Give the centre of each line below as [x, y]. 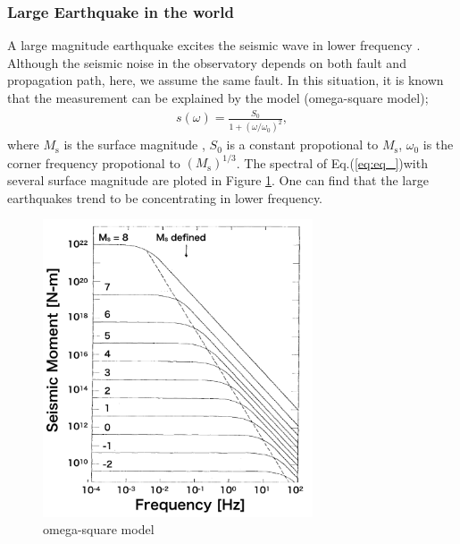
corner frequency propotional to [94, 162]
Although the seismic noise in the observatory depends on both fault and [207, 62]
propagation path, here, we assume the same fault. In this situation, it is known [226, 80]
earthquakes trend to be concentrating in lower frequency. [165, 197]
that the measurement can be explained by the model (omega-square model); [218, 98]
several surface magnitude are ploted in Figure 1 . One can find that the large [218, 179]
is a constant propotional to [302, 144]
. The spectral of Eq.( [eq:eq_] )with [332, 162]
